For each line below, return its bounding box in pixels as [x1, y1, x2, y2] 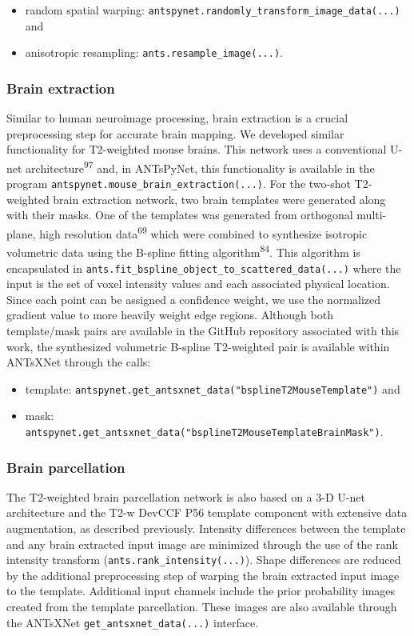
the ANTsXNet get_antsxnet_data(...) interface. [6, 614, 259, 630]
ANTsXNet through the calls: [6, 354, 151, 370]
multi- [356, 206, 387, 223]
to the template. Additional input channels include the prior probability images [6, 582, 396, 599]
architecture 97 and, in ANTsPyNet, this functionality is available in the [26, 157, 375, 176]
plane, [6, 225, 36, 242]
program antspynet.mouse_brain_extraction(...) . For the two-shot [6, 175, 351, 192]
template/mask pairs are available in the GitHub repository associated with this [6, 322, 400, 338]
